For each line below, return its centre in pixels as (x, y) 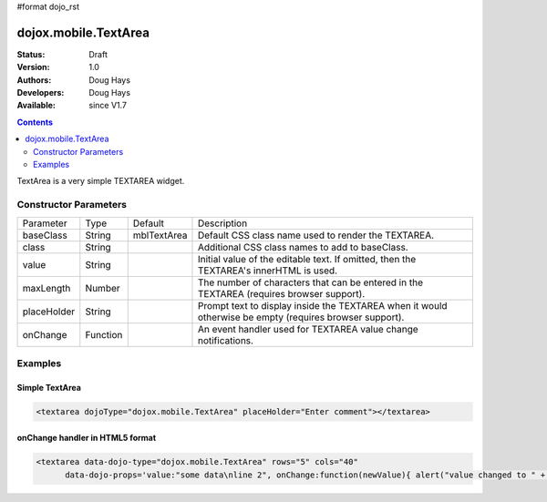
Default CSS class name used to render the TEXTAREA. (316, 235)
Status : (31, 54)
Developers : (41, 93)
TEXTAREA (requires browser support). (281, 293)
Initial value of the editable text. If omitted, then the (307, 259)
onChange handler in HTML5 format (87, 438)
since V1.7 (108, 106)
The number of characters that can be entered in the (310, 282)
